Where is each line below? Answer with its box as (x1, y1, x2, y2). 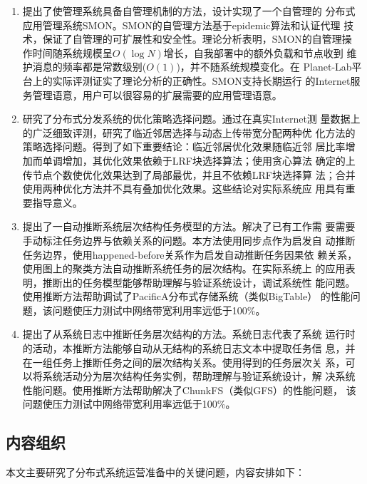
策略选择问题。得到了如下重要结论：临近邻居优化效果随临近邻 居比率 (22, 139, 346, 154)
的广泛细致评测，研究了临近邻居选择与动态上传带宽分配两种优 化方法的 (22, 125, 356, 140)
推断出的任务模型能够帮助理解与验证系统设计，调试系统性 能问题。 (42, 274, 356, 289)
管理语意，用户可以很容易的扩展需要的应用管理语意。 (32, 87, 282, 102)
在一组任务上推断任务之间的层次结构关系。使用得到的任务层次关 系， (22, 354, 346, 369)
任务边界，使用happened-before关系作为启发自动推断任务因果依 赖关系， (22, 247, 358, 262)
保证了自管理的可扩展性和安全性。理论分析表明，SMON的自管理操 (42, 31, 352, 46)
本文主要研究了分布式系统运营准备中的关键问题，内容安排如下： (6, 465, 305, 480)
